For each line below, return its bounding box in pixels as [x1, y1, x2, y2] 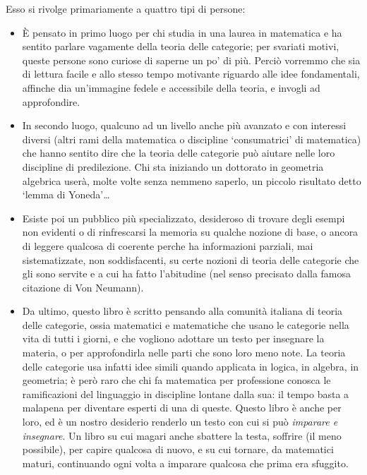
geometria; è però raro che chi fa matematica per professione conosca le [22, 373, 331, 387]
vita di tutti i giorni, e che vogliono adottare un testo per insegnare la [22, 331, 325, 346]
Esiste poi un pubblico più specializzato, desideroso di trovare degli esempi [22, 210, 345, 225]
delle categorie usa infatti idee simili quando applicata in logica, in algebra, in [22, 359, 359, 373]
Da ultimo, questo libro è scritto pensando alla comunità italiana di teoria [22, 303, 343, 318]
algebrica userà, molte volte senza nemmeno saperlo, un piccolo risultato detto [22, 173, 361, 188]
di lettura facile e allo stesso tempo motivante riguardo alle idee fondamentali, [22, 66, 360, 81]
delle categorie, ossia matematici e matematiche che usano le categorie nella [22, 317, 349, 332]
